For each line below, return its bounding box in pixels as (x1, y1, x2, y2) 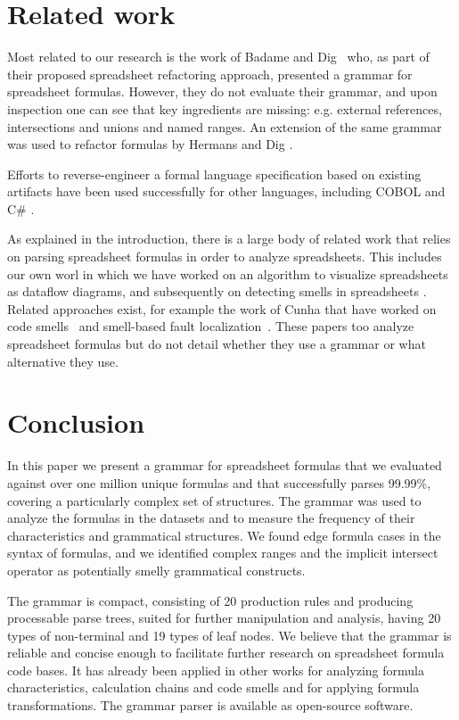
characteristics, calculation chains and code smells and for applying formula (7, 678, 420, 697)
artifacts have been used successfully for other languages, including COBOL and (7, 182, 446, 201)
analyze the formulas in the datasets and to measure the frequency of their (7, 509, 415, 527)
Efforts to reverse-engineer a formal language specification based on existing (7, 164, 422, 183)
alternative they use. (7, 352, 119, 370)
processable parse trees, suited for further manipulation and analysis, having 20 (7, 608, 441, 627)
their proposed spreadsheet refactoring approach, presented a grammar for (7, 64, 413, 83)
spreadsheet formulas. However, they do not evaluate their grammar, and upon (7, 82, 438, 101)
